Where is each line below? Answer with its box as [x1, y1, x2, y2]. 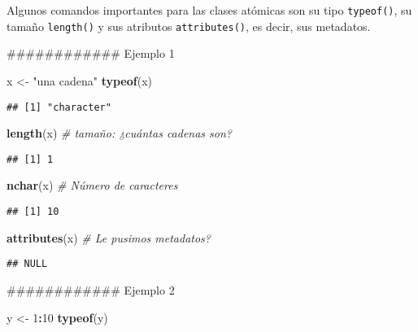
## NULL [7, 258, 48, 270]
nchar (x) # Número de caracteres [7, 177, 178, 194]
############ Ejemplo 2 [7, 281, 175, 298]
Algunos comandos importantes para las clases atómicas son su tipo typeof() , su [7, 2, 412, 18]
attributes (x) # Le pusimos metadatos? [7, 229, 211, 246]
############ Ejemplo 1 [7, 45, 175, 62]
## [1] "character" [7, 101, 111, 113]
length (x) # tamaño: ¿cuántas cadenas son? [7, 124, 233, 142]
